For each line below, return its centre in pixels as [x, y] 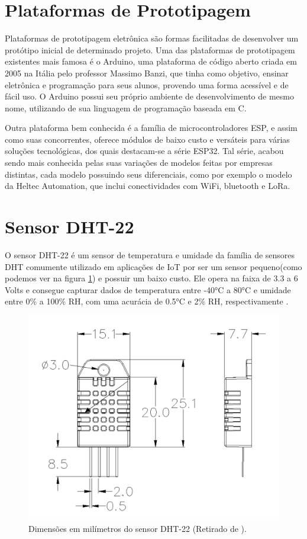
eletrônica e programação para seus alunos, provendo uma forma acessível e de [147, 84]
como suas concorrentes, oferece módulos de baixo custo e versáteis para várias [147, 139]
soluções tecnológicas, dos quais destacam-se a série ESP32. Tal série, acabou [144, 151]
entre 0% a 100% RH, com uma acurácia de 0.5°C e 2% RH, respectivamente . [147, 301]
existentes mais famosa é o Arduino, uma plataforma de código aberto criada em [151, 61]
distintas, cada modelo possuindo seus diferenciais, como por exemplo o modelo [148, 174]
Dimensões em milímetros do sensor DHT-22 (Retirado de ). [138, 529]
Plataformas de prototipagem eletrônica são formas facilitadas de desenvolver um [152, 38]
